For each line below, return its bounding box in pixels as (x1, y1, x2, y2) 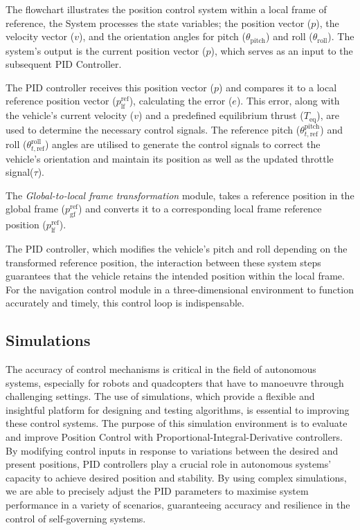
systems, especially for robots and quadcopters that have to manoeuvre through (6, 375, 344, 390)
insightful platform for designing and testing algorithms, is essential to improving (6, 402, 350, 417)
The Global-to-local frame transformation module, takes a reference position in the (6, 188, 354, 202)
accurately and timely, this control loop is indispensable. (6, 295, 244, 310)
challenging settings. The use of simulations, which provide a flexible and (6, 389, 315, 403)
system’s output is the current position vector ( (6, 43, 206, 57)
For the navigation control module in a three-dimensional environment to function (6, 282, 354, 296)
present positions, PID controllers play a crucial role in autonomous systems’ (6, 457, 332, 471)
